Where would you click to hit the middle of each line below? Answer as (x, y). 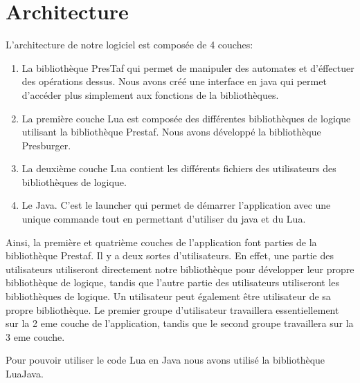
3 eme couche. (35, 336)
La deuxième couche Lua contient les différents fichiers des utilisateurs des (179, 168)
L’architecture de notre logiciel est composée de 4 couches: (129, 45)
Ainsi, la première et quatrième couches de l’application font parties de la (161, 242)
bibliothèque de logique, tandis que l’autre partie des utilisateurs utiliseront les (173, 282)
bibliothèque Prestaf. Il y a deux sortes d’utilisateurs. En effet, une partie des (170, 255)
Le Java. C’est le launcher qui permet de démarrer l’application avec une (176, 205)
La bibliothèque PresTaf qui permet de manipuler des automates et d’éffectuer (188, 67)
